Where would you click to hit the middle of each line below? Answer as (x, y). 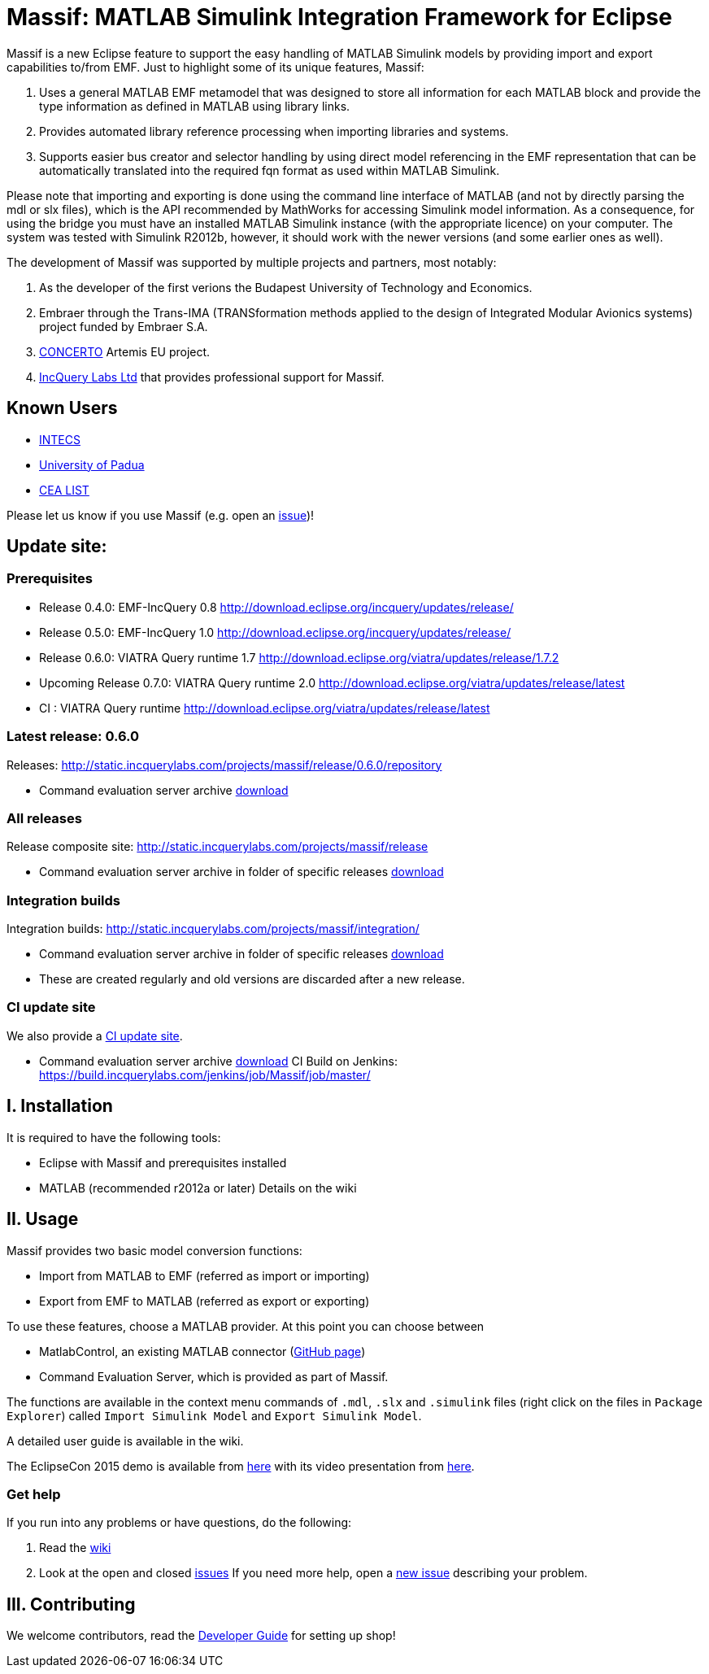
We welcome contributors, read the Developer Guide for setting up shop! (201, 1636)
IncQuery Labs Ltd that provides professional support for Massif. (212, 377)
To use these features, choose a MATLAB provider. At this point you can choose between (246, 1326)
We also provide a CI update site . (95, 1035)
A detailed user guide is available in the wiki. (125, 1441)
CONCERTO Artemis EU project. (125, 351)
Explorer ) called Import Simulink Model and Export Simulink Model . (214, 1415)
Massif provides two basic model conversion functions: (154, 1250)
